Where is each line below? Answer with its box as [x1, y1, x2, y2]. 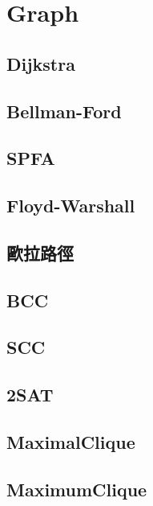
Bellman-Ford [6, 98, 122, 123]
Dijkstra [6, 51, 75, 76]
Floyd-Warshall [6, 193, 135, 218]
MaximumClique [6, 476, 147, 501]
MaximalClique [6, 430, 135, 455]
